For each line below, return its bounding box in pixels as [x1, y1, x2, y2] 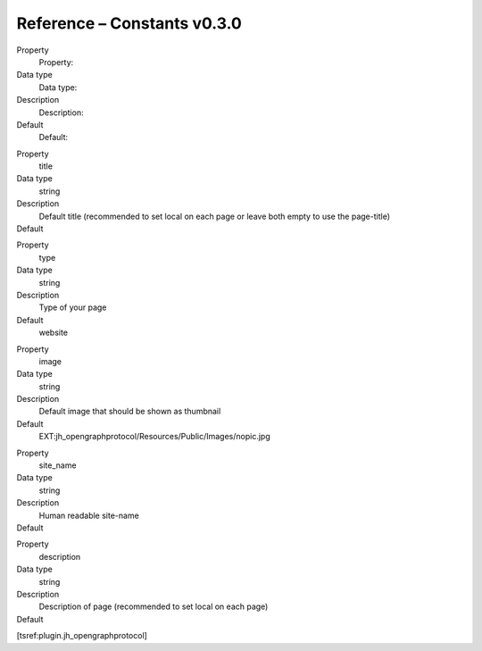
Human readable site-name [38, 510, 140, 521]
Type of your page [38, 302, 107, 313]
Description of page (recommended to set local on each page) [38, 601, 269, 612]
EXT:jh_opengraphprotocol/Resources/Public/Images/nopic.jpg [38, 431, 271, 442]
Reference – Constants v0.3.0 [16, 13, 243, 33]
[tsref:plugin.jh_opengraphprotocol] [16, 630, 147, 641]
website [38, 327, 69, 338]
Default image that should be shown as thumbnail [38, 406, 221, 417]
